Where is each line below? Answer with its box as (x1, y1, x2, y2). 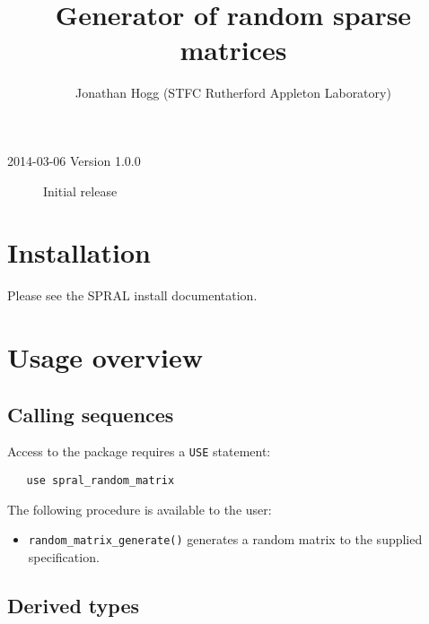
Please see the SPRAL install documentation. (7, 286, 258, 305)
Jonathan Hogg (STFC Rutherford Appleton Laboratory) (75, 83, 391, 102)
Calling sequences (7, 400, 174, 428)
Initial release (43, 181, 118, 200)
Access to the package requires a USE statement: (7, 442, 271, 461)
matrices (179, 31, 287, 68)
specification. (28, 547, 100, 566)
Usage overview (7, 339, 204, 375)
